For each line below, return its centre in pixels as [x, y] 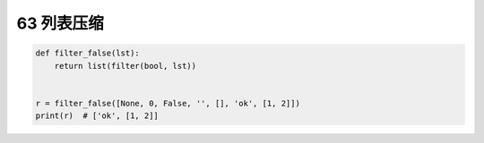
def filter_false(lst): [88, 53]
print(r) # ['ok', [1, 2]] [97, 116]
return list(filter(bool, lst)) [125, 66]
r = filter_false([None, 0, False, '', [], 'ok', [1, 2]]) [168, 103]
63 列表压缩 [60, 23]
